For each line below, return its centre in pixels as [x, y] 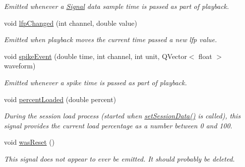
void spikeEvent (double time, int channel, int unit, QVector [96, 56]
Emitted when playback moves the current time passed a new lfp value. [111, 39]
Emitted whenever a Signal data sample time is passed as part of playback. [117, 6]
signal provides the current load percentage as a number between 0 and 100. [118, 125]
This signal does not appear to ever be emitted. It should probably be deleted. [120, 158]
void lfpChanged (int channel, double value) [71, 23]
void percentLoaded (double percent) [60, 99]
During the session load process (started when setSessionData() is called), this [122, 116]
